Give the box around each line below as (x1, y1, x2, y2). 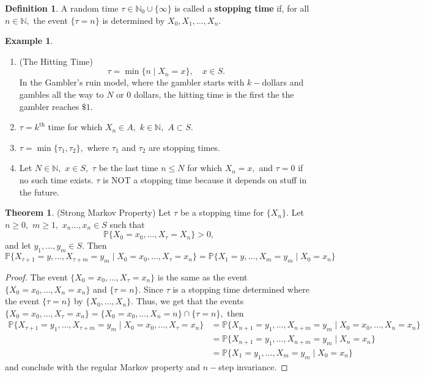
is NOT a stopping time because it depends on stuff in (103, 173, 307, 186)
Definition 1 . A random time (5, 2, 119, 14)
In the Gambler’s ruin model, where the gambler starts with (19, 76, 245, 89)
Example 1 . (5, 34, 53, 47)
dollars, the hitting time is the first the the (133, 87, 294, 100)
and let (5, 239, 31, 252)
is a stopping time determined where (172, 282, 309, 295)
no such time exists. (19, 173, 94, 186)
